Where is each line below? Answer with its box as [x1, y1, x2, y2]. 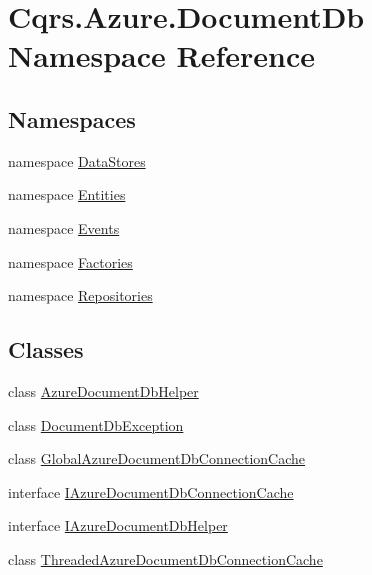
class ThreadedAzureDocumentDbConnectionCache [8, 548, 323, 569]
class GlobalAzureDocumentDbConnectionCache [8, 448, 306, 469]
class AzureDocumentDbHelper [8, 380, 199, 401]
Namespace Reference [8, 35, 315, 76]
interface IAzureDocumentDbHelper [8, 515, 228, 536]
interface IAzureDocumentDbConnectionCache [8, 481, 294, 502]
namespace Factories [8, 251, 133, 272]
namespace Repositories [8, 285, 153, 306]
